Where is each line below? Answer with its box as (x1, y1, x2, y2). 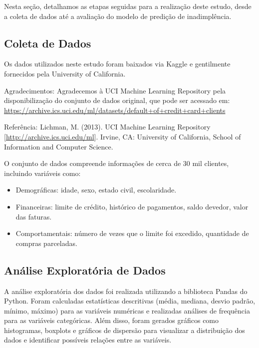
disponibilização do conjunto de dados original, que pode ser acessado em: (4, 95, 230, 105)
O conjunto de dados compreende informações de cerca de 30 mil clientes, (4, 158, 229, 168)
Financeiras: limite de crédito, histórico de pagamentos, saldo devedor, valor (15, 201, 249, 211)
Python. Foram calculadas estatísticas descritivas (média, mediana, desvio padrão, (4, 295, 256, 306)
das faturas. (15, 211, 52, 221)
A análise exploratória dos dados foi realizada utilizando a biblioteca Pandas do (4, 285, 248, 296)
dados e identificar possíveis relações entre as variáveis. (4, 334, 172, 345)
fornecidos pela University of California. (4, 68, 126, 78)
